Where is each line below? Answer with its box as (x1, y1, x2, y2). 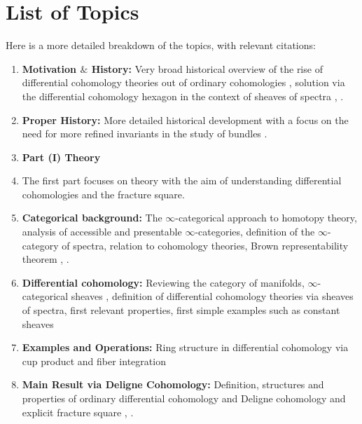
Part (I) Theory (22, 149, 101, 164)
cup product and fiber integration (22, 353, 166, 368)
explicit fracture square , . (22, 404, 134, 419)
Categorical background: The (22, 210, 162, 225)
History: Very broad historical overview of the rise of (91, 61, 323, 76)
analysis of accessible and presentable (22, 224, 182, 239)
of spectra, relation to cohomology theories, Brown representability (62, 238, 349, 252)
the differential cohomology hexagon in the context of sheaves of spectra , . (22, 88, 344, 103)
